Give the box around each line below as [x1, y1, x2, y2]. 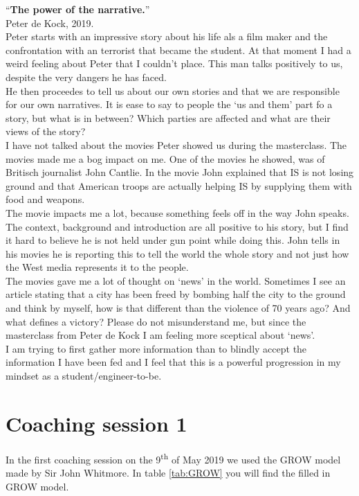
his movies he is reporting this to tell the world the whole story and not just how [6, 246, 349, 260]
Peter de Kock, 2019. [6, 15, 94, 30]
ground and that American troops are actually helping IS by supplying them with [6, 178, 352, 193]
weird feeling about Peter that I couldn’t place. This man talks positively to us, [6, 56, 343, 71]
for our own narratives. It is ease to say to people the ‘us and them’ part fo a [6, 97, 333, 112]
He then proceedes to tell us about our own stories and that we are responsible [6, 83, 340, 98]
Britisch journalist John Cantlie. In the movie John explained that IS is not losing [6, 165, 354, 179]
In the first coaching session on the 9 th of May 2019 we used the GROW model [6, 450, 341, 466]
